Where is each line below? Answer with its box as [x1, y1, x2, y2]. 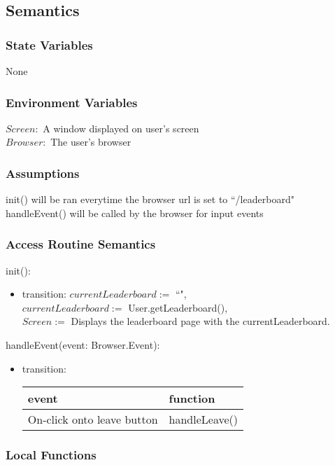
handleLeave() [169, 411, 238, 428]
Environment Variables [6, 93, 138, 111]
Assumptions [6, 164, 80, 181]
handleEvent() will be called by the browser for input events [6, 205, 264, 220]
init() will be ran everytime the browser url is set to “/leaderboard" [6, 192, 294, 207]
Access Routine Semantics [6, 235, 156, 253]
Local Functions [6, 446, 97, 464]
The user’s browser [50, 134, 131, 149]
